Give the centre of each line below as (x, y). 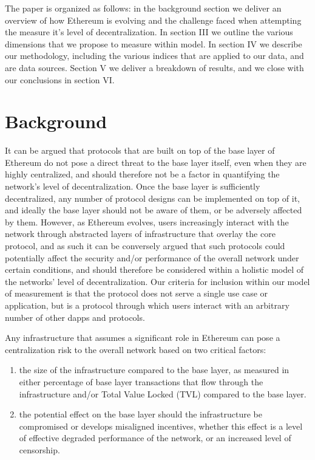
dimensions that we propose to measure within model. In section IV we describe (154, 43)
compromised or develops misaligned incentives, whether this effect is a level (161, 426)
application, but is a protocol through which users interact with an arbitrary (147, 305)
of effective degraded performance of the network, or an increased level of (155, 438)
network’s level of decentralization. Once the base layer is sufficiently (133, 186)
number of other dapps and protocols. (75, 317)
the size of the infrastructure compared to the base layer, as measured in (154, 370)
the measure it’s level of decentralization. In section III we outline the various (149, 32)
